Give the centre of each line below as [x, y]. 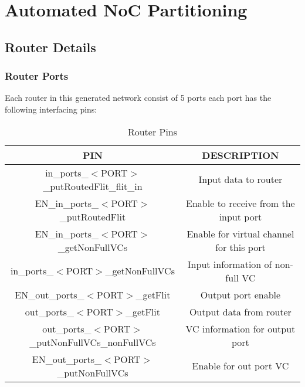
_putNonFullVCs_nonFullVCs [93, 342]
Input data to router [240, 179]
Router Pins [152, 131]
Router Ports [37, 76]
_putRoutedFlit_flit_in [93, 186]
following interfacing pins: [51, 109]
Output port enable [240, 294]
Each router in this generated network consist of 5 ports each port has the [138, 98]
